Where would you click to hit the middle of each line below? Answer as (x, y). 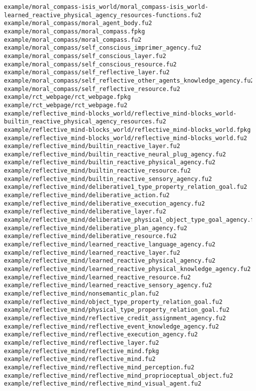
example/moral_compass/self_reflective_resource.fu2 (92, 89)
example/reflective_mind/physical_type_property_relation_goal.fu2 (117, 310)
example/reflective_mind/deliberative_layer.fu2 (85, 212)
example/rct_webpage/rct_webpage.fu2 (66, 105)
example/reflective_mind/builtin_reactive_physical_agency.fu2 (110, 163)
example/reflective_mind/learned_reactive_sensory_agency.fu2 (108, 286)
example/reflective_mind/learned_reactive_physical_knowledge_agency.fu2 (128, 269)
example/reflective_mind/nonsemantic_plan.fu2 (81, 293)
